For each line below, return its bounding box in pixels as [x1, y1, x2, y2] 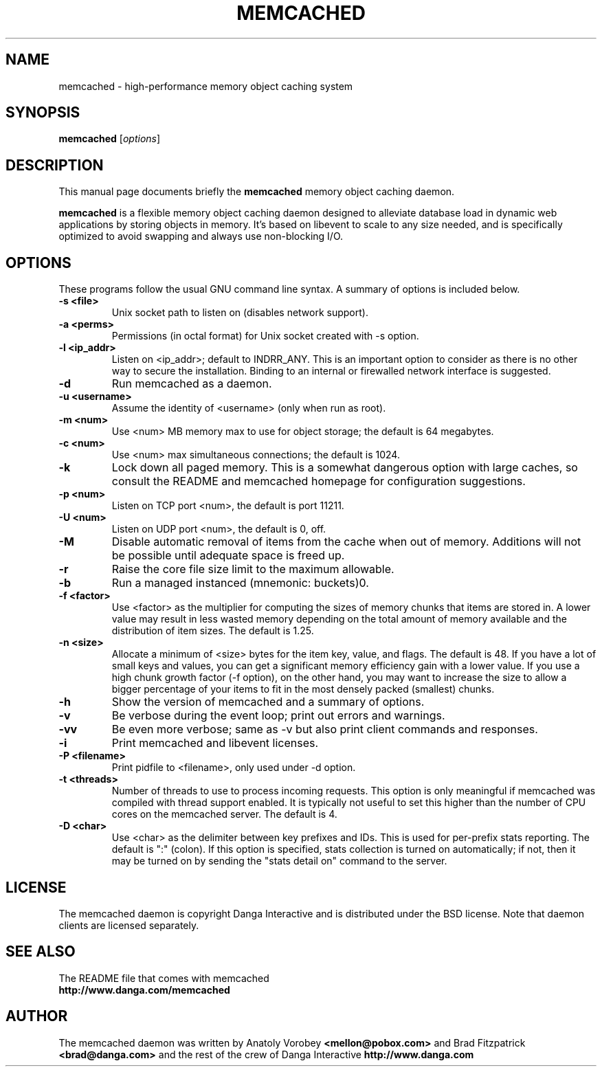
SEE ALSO [5, 943, 76, 961]
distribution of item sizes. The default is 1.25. [111, 625, 314, 637]
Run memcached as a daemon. [111, 377, 272, 391]
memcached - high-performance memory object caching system [58, 80, 353, 92]
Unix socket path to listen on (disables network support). [111, 306, 368, 319]
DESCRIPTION [5, 156, 104, 174]
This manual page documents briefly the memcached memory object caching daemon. [58, 186, 455, 198]
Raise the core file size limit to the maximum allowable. [111, 562, 394, 577]
